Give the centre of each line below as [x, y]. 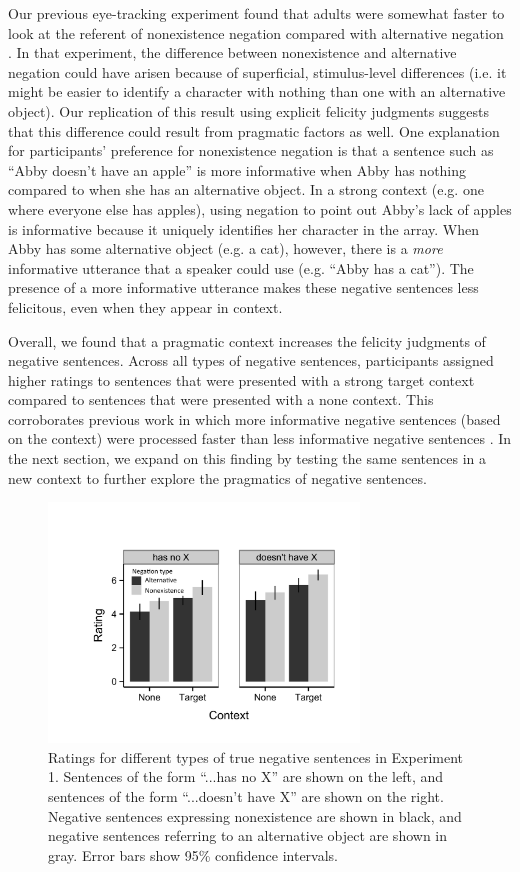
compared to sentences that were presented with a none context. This [221, 399]
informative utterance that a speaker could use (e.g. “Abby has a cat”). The [241, 267]
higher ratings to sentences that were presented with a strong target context [241, 379]
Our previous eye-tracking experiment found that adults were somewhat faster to [256, 13]
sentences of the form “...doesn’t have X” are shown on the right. [246, 796]
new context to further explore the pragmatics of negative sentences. [217, 477]
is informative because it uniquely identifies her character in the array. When [244, 228]
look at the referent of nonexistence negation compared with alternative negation [256, 32]
